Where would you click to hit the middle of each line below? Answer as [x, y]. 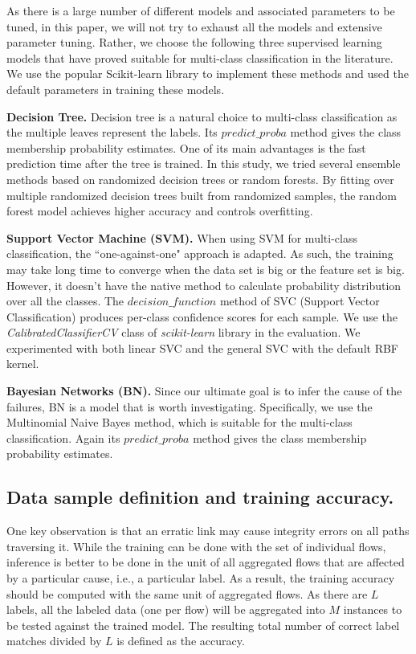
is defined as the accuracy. [181, 641]
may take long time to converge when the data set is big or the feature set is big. [206, 269]
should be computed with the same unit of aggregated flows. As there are [187, 593]
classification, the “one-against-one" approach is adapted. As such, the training [200, 253]
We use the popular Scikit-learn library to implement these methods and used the [208, 74]
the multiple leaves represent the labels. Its [112, 132]
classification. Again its [63, 437]
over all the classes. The [65, 301]
